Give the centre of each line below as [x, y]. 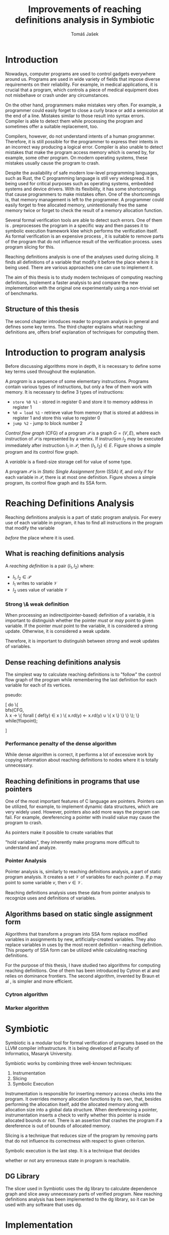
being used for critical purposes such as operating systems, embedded [79, 183]
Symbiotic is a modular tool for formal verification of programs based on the [84, 1043]
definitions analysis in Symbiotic [85, 20]
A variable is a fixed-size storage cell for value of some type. [69, 462]
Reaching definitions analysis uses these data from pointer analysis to [78, 893]
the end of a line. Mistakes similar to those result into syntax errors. [75, 116]
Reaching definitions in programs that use [73, 781]
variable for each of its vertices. [38, 685]
